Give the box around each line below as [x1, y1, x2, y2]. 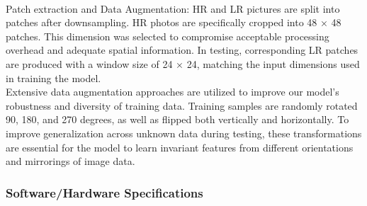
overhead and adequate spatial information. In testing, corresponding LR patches [6, 42, 358, 57]
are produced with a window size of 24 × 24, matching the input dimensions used [6, 56, 360, 71]
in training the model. [6, 70, 101, 85]
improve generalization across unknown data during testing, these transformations [6, 125, 362, 140]
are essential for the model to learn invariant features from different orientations [6, 139, 354, 154]
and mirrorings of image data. [6, 154, 135, 168]
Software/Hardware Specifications [6, 183, 203, 201]
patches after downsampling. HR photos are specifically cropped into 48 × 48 [6, 15, 341, 30]
